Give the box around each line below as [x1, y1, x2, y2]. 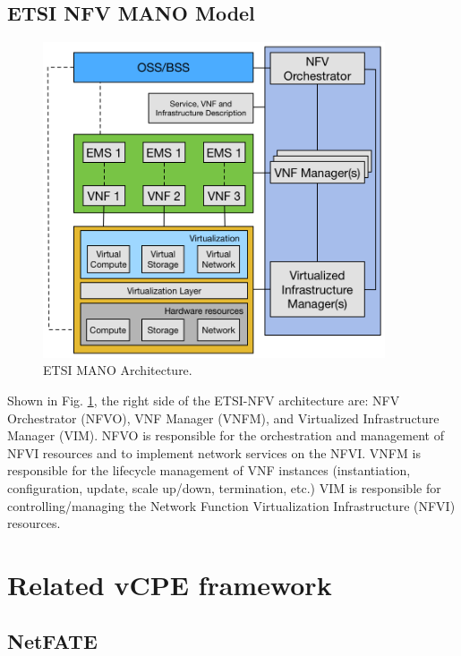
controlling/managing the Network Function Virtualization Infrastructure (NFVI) [7, 496, 456, 515]
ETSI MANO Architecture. [43, 361, 192, 379]
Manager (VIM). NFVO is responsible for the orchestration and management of [7, 426, 444, 445]
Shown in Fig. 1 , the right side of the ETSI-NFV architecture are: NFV [7, 390, 400, 409]
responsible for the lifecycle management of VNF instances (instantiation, [7, 461, 411, 480]
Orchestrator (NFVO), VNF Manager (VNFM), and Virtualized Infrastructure [7, 408, 440, 427]
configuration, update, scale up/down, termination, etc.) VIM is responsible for [7, 478, 441, 497]
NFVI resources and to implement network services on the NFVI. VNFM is [7, 443, 421, 462]
